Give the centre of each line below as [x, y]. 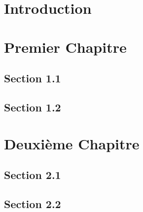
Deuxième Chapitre [72, 143]
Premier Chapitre [65, 47]
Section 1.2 [33, 107]
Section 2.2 [33, 203]
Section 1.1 [33, 78]
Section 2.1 [33, 175]
